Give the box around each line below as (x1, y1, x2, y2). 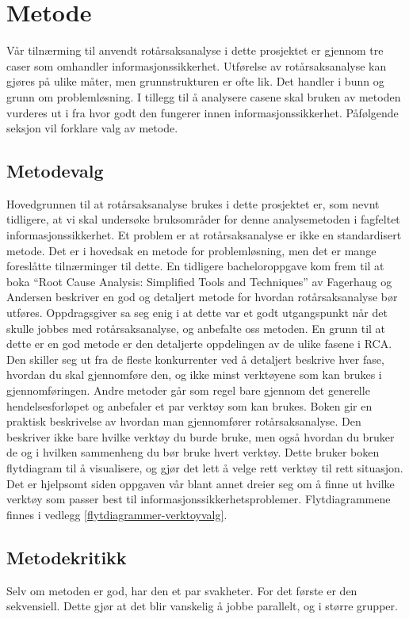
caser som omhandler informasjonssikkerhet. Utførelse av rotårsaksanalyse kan (6, 57, 387, 74)
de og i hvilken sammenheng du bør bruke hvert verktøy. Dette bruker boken (6, 444, 380, 460)
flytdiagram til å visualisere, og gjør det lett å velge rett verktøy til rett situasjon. (6, 459, 403, 476)
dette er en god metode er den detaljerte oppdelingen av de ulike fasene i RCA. (6, 335, 392, 352)
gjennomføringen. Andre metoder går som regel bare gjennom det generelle (6, 382, 370, 399)
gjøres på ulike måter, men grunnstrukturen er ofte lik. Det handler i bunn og (6, 73, 384, 90)
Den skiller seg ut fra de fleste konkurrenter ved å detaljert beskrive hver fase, (6, 350, 384, 367)
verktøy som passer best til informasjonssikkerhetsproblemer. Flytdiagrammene (6, 491, 391, 507)
